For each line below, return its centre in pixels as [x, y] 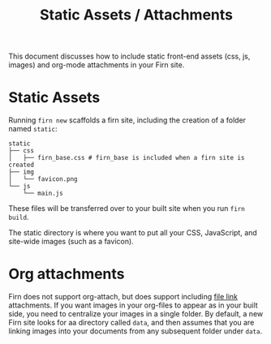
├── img [22, 172]
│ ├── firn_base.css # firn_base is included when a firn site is [127, 158]
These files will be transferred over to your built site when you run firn [127, 209]
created [22, 165]
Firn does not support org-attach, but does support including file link [123, 297]
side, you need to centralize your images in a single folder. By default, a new [136, 314]
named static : [33, 129]
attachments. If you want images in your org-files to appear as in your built [133, 305]
